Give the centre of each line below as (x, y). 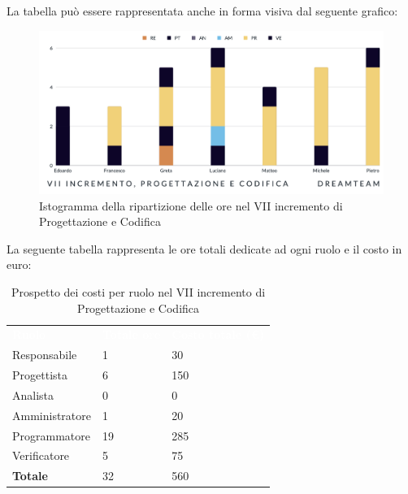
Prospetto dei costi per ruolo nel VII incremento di (139, 291)
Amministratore (52, 415)
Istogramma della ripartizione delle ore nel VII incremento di (191, 205)
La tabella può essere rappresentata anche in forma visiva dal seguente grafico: (202, 11)
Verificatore (41, 455)
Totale (30, 476)
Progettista (40, 375)
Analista (33, 394)
